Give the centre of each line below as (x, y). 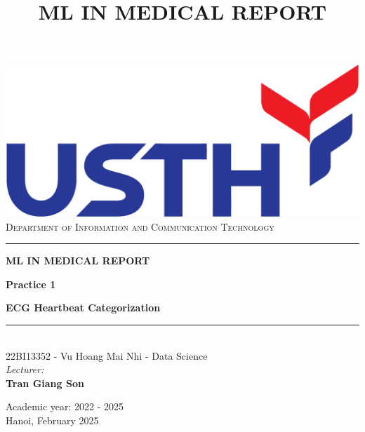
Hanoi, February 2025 (52, 420)
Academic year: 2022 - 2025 (65, 406)
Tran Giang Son (45, 383)
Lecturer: (25, 369)
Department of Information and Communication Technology (140, 226)
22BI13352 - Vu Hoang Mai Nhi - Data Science (107, 355)
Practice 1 (31, 284)
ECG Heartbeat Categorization (83, 308)
